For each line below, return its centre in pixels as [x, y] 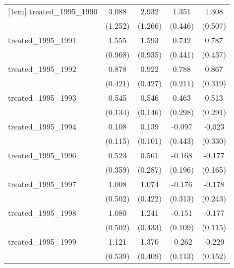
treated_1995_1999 [42, 241]
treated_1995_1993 [42, 98]
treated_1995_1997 [42, 184]
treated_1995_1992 [42, 69]
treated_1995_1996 [42, 155]
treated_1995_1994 [42, 126]
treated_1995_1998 [42, 213]
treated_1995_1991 [42, 40]
